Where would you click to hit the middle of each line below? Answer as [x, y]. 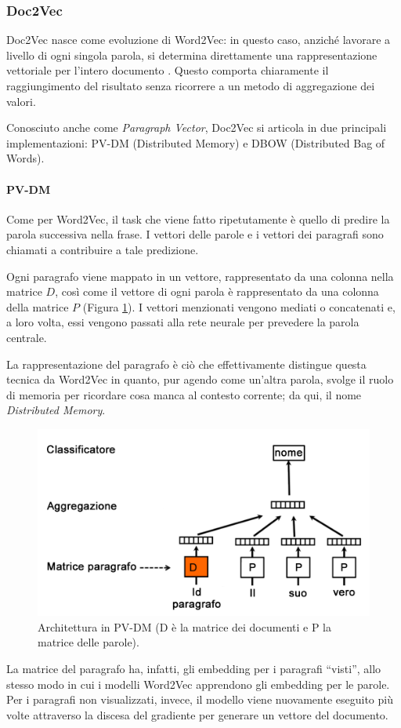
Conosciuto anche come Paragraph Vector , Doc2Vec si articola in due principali [197, 127]
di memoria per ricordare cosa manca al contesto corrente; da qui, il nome [184, 394]
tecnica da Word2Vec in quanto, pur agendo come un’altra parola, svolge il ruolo [200, 379]
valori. [21, 101]
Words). [25, 158]
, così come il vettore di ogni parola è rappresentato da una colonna [217, 291]
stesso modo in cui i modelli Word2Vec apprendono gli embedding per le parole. [198, 684]
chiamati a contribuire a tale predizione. [103, 249]
